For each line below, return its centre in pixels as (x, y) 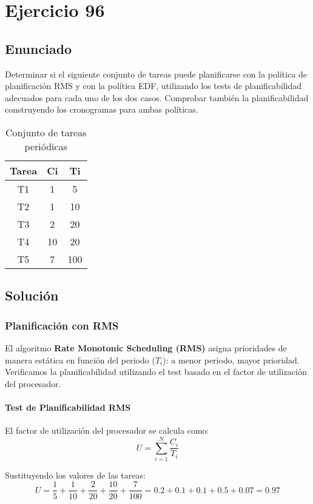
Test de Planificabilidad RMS (68, 407)
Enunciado (39, 48)
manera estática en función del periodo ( (80, 360)
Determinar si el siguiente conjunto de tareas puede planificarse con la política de (156, 74)
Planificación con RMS (62, 325)
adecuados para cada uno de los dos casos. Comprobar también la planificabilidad (157, 97)
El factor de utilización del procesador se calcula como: (107, 430)
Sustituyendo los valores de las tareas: (75, 475)
